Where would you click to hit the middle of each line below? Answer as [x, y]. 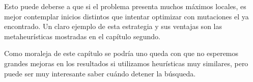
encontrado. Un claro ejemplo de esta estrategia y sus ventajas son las [113, 26]
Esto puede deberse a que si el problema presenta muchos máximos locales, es [125, 6]
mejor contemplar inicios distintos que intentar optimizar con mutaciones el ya [126, 16]
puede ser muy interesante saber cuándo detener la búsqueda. [100, 73]
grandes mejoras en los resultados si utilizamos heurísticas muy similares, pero [126, 63]
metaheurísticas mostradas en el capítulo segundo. [82, 36]
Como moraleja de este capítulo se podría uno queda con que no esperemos [121, 53]
